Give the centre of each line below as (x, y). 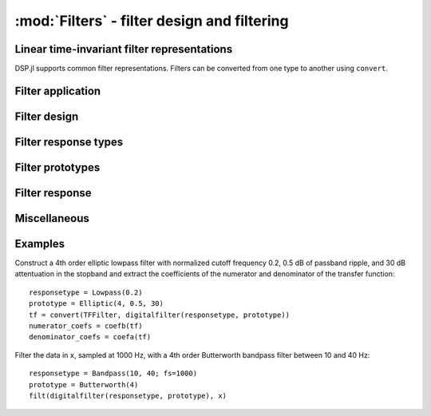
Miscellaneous (52, 218)
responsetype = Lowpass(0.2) (86, 292)
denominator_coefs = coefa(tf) (90, 337)
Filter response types (69, 142)
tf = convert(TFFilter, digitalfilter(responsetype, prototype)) (160, 315)
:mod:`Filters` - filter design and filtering (152, 21)
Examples (40, 244)
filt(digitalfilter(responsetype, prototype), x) (128, 396)
